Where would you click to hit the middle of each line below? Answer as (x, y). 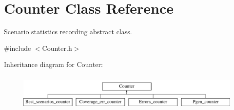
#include (18, 48)
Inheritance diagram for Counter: (53, 64)
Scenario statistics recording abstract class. (68, 32)
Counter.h (57, 48)
